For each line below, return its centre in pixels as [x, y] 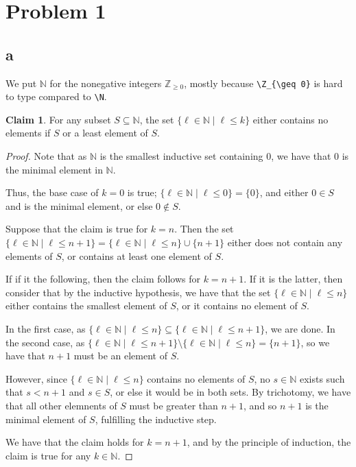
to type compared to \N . [56, 96]
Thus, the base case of [52, 192]
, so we [315, 342]
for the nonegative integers [106, 83]
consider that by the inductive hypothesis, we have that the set [138, 292]
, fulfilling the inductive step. [156, 419]
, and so [260, 405]
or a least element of [105, 133]
